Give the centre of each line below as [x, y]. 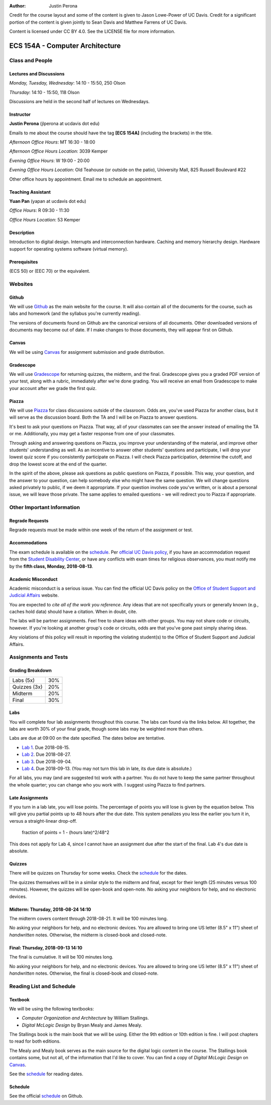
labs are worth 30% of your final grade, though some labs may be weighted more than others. [106, 729]
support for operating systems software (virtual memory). [69, 249]
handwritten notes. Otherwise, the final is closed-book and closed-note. [84, 973]
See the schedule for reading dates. [46, 1074]
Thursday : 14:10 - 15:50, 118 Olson [44, 92]
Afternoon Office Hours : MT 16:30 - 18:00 [52, 142]
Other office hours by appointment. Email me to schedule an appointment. [86, 179]
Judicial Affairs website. [34, 595]
